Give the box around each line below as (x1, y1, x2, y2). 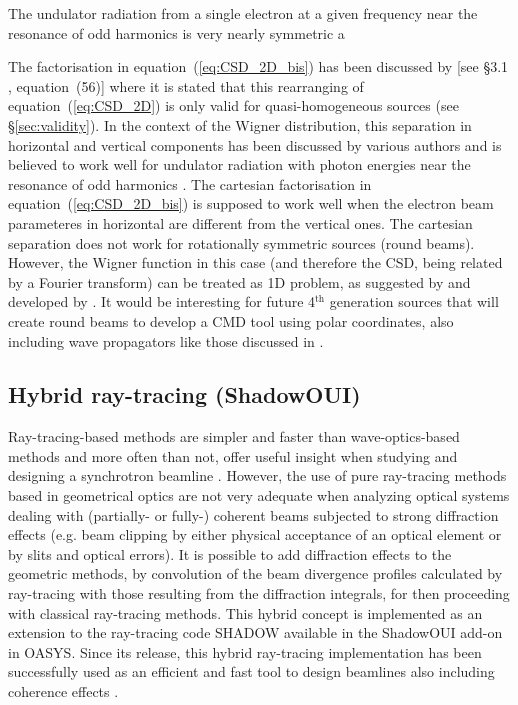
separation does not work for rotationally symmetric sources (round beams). (8, 232, 475, 253)
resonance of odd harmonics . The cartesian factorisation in (8, 173, 372, 194)
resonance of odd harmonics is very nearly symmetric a (8, 22, 345, 43)
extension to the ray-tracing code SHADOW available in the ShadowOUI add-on (8, 622, 503, 643)
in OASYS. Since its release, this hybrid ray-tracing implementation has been (8, 641, 482, 662)
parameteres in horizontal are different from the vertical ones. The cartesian (8, 212, 473, 233)
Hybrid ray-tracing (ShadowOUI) (8, 379, 361, 410)
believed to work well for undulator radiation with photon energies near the (8, 154, 471, 175)
